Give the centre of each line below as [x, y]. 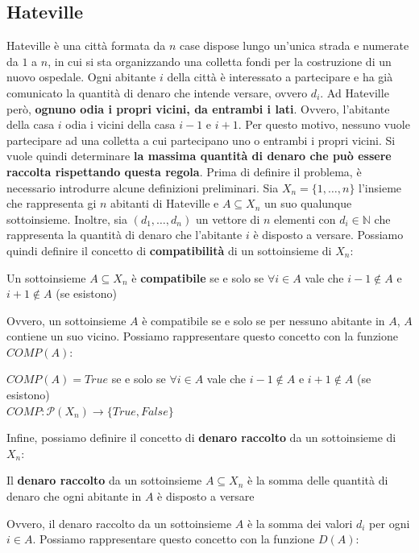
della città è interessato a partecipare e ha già [280, 77]
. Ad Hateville [355, 92]
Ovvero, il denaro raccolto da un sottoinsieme [119, 523]
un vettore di [228, 219]
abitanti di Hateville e [165, 203]
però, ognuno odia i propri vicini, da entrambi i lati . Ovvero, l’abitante [198, 108]
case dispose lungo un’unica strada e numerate [294, 45]
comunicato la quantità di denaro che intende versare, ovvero [157, 92]
